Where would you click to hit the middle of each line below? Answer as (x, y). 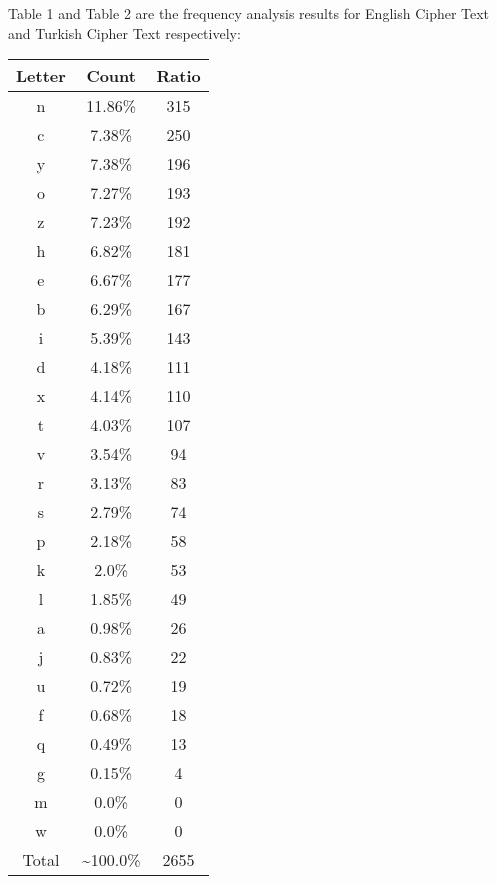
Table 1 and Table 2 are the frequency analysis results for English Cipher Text (249, 13)
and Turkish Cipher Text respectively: (124, 32)
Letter (41, 76)
